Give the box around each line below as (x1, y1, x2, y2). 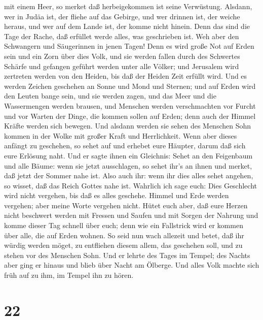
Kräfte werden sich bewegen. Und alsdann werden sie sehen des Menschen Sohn (4, 120, 251, 131)
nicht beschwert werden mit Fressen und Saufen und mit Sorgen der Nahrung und (4, 210, 258, 220)
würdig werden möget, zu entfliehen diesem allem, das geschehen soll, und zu (4, 240, 243, 250)
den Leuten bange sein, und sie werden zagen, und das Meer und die (4, 90, 216, 101)
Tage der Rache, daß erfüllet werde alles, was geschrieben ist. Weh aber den (4, 30, 239, 41)
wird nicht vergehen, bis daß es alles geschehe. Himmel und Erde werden (4, 190, 229, 201)
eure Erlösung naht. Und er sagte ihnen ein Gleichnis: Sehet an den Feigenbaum (4, 150, 253, 161)
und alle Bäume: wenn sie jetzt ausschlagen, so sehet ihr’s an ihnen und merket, (4, 160, 252, 171)
